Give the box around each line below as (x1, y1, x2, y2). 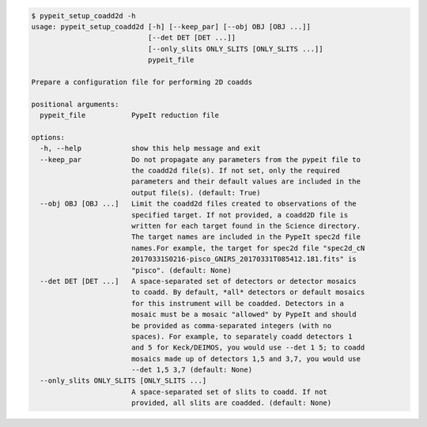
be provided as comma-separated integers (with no (130, 321, 332, 330)
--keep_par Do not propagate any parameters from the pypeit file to (40, 155, 361, 164)
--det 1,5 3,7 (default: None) (130, 365, 253, 375)
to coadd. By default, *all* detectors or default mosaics (130, 288, 365, 297)
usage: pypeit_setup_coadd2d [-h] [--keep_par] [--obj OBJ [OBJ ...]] (31, 22, 312, 31)
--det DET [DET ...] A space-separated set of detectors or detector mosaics (40, 277, 357, 285)
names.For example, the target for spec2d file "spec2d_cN (130, 244, 365, 252)
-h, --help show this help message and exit (40, 144, 261, 153)
